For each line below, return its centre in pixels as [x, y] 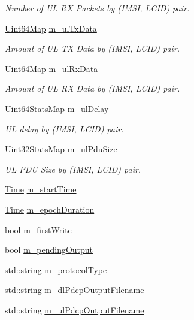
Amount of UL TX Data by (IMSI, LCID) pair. [93, 48]
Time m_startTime [41, 189]
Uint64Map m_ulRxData [51, 68]
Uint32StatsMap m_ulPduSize [61, 149]
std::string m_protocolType [56, 269]
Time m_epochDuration [50, 209]
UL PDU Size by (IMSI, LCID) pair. [73, 169]
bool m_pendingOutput [49, 250]
